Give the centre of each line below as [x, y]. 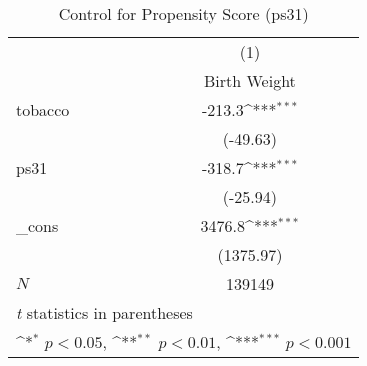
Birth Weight [250, 80]
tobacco [43, 109]
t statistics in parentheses [104, 312]
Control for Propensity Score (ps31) [183, 13]
